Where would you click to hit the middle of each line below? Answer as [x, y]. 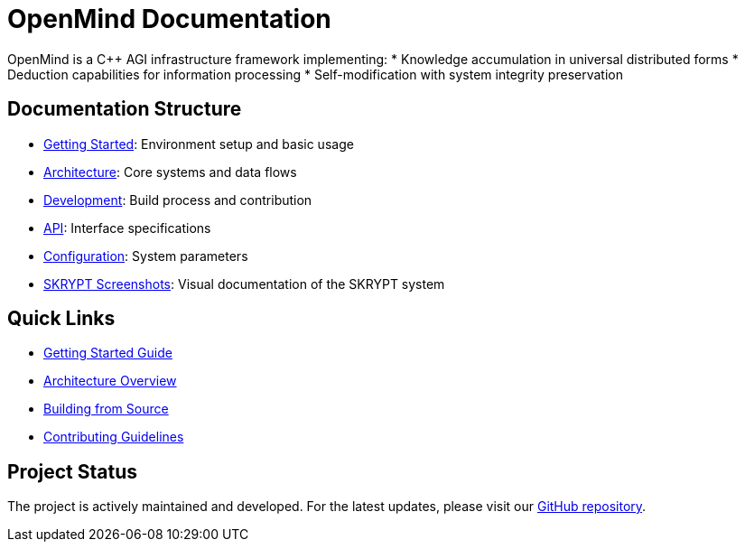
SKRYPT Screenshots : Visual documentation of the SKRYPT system [244, 284]
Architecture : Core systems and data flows [170, 172]
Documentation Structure [125, 109]
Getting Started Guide [108, 353]
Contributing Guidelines [114, 437]
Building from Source [106, 409]
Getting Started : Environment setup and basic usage [199, 144]
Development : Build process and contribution [178, 200]
